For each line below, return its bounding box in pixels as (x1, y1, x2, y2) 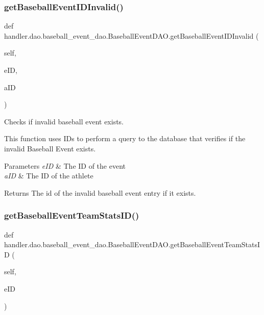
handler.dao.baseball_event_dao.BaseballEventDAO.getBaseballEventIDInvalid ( (4, 30, 259, 41)
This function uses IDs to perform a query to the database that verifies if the (4, 133, 246, 144)
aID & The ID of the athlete (4, 170, 93, 181)
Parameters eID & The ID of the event (4, 160, 126, 171)
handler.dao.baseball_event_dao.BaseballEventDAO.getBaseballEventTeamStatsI (4, 239, 260, 250)
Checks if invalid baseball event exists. (4, 116, 124, 126)
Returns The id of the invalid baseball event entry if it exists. (4, 187, 196, 198)
